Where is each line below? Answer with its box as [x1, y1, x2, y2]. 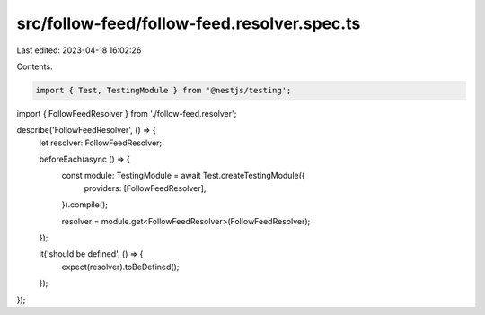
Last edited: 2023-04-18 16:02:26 [16, 45, 142, 56]
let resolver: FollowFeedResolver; [39, 137, 163, 148]
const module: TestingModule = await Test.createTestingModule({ [61, 171, 305, 181]
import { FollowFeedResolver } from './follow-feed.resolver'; [16, 108, 237, 118]
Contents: [16, 61, 53, 72]
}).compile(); [61, 199, 108, 210]
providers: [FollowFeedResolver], [84, 182, 207, 193]
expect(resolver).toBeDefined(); [61, 261, 180, 272]
